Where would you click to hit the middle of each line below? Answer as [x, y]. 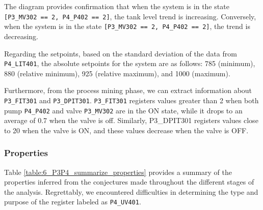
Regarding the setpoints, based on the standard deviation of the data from [121, 53]
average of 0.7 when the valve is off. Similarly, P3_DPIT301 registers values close [131, 120]
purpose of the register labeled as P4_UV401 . [73, 202]
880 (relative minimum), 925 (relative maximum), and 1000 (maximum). [117, 73]
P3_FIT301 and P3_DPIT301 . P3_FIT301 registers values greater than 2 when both [131, 100]
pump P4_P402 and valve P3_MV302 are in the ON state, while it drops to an [123, 110]
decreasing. [21, 36]
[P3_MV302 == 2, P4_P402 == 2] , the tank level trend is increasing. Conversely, [130, 16]
